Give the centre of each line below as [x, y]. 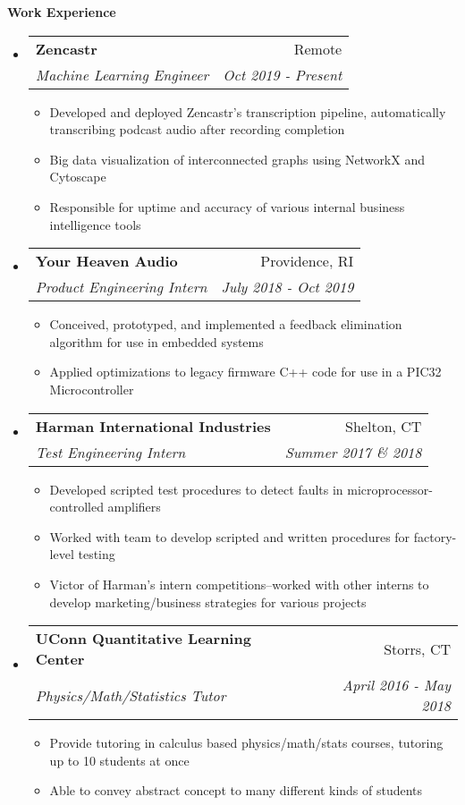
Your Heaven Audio [106, 261]
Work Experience [62, 12]
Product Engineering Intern [121, 287]
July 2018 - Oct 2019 [287, 287]
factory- [435, 536]
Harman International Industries [153, 426]
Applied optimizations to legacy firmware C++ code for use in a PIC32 [245, 372]
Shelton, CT [384, 426]
